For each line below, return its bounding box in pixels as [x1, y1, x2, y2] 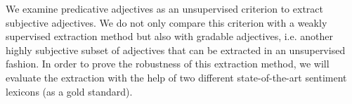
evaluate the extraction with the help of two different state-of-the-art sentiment [6, 70, 347, 84]
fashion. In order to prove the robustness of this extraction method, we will [6, 56, 330, 71]
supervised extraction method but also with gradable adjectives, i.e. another [6, 29, 333, 44]
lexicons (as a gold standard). [6, 84, 133, 98]
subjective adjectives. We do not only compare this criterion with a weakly [6, 15, 327, 30]
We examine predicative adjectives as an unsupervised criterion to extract [6, 1, 323, 15]
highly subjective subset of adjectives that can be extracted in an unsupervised [6, 42, 346, 57]
